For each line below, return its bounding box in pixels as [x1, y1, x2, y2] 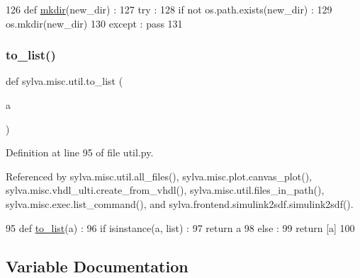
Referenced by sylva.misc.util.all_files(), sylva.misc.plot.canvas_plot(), [6, 168, 312, 183]
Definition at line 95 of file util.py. [6, 145, 154, 160]
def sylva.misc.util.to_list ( [6, 74, 123, 88]
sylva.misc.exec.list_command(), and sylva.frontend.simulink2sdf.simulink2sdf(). [6, 196, 354, 211]
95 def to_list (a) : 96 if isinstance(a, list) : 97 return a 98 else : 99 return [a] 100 [6, 220, 355, 235]
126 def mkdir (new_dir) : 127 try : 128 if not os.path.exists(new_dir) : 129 [6, 2, 332, 16]
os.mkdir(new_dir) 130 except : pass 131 [6, 16, 183, 30]
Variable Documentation [6, 255, 189, 277]
